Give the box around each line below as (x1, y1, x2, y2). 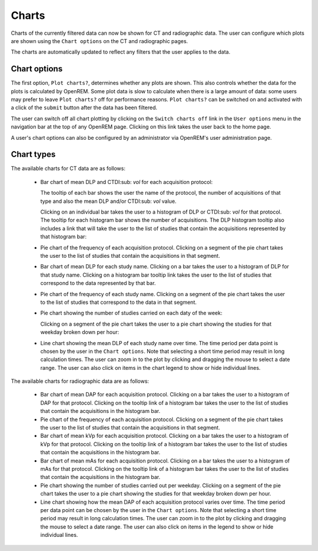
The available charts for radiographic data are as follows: (11, 378, 150, 385)
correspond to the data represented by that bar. (40, 280, 156, 287)
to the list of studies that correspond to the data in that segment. (40, 299, 197, 306)
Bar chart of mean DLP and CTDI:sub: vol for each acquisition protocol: (40, 178, 213, 185)
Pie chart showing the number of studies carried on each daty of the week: (40, 310, 223, 317)
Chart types (11, 149, 56, 159)
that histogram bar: (40, 233, 87, 240)
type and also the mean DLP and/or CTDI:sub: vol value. (40, 198, 177, 205)
